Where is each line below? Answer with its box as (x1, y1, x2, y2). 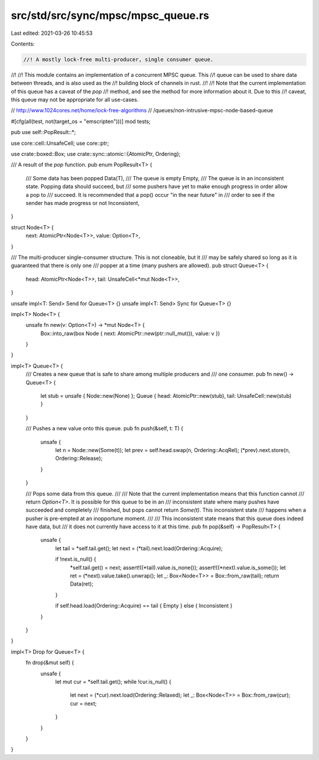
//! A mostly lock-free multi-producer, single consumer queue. (23, 56, 214, 63)
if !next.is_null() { (55, 556, 97, 563)
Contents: (11, 40, 35, 47)
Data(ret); (70, 580, 94, 587)
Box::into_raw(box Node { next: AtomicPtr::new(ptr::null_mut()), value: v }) (40, 330, 220, 337)
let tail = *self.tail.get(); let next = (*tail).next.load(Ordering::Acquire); (55, 544, 223, 552)
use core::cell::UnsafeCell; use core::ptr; (11, 139, 109, 147)
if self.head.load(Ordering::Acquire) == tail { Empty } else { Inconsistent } (55, 602, 233, 609)
